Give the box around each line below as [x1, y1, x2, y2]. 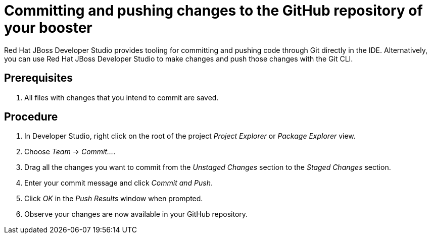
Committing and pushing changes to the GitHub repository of [4, 2, 423, 19]
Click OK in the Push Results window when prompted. [24, 194, 203, 203]
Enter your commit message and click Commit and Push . [24, 178, 213, 188]
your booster [4, 19, 92, 36]
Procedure [4, 110, 58, 124]
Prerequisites [4, 72, 73, 85]
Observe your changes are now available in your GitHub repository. [24, 210, 248, 219]
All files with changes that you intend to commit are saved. [24, 93, 219, 102]
